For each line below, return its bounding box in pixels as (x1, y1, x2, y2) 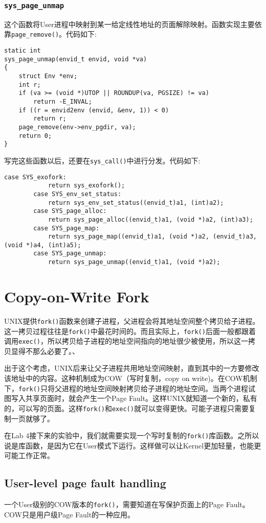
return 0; (18, 132, 52, 139)
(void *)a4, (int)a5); (4, 241, 81, 249)
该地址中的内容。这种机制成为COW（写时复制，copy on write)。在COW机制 (4, 373, 257, 384)
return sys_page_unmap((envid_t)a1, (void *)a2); (48, 258, 220, 266)
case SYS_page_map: (33, 224, 100, 232)
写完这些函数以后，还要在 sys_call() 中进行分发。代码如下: (4, 155, 201, 165)
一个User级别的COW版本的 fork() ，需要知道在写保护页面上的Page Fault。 (4, 499, 250, 510)
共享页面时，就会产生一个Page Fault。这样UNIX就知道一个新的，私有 (25, 393, 257, 403)
